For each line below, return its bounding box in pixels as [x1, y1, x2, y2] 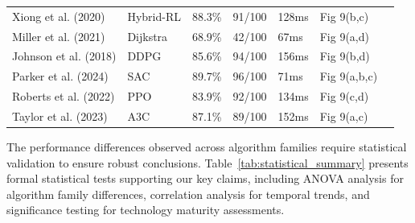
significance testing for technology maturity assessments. [6, 201, 285, 218]
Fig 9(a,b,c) [319, 68, 378, 85]
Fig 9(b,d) [319, 47, 370, 64]
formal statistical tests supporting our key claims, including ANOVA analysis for [6, 170, 404, 187]
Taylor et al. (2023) [12, 107, 108, 124]
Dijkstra [127, 27, 168, 44]
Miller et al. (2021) [12, 27, 105, 44]
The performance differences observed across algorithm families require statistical [6, 138, 407, 155]
